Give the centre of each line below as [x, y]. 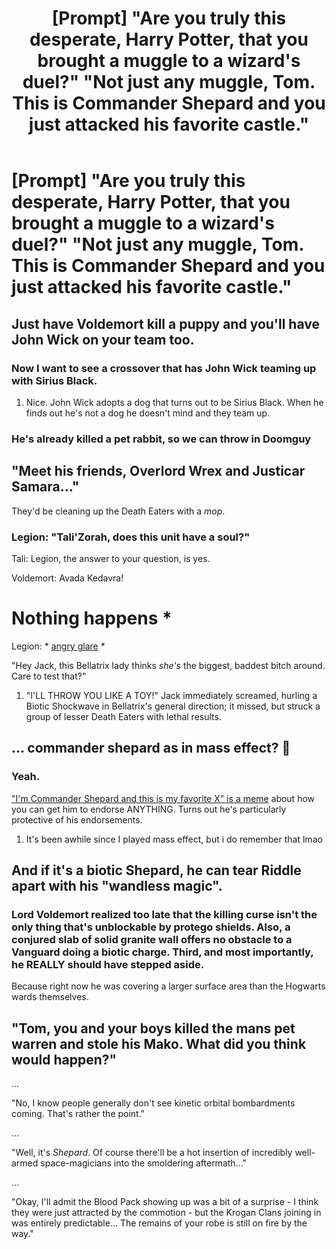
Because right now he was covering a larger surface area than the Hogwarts [168, 986]
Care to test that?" [49, 676]
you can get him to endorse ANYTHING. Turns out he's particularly [149, 809]
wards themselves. [50, 997]
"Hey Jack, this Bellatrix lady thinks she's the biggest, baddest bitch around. [168, 665]
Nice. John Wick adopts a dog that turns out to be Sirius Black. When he [174, 402]
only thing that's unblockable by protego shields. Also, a [151, 927]
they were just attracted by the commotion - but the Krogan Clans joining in [166, 1213]
